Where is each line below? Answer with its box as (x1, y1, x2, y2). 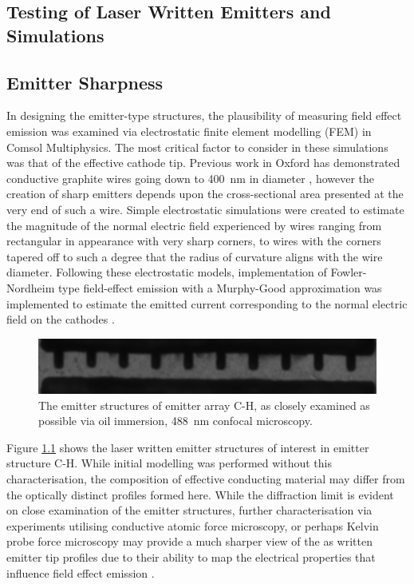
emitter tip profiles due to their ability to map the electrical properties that (6, 548, 376, 565)
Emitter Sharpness (6, 70, 164, 94)
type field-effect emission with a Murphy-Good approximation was (57, 279, 382, 296)
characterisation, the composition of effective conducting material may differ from (6, 470, 405, 487)
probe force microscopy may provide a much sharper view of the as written (6, 533, 373, 550)
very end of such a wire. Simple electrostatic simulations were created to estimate (6, 201, 404, 217)
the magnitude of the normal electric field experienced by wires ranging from (6, 217, 382, 233)
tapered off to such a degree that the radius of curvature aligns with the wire (6, 248, 383, 264)
